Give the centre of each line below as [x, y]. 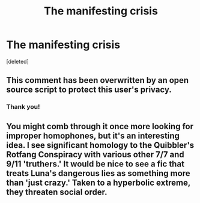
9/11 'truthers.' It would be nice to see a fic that [95, 164]
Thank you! [23, 107]
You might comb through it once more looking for [100, 126]
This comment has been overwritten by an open [98, 80]
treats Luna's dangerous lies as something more [98, 173]
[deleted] [17, 61]
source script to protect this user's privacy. [89, 90]
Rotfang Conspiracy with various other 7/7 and [95, 154]
